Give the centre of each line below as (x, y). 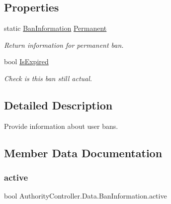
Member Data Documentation (83, 153)
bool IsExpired (26, 61)
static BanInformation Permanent (55, 28)
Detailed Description (58, 105)
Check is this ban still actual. (48, 78)
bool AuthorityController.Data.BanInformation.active (85, 196)
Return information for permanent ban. (64, 45)
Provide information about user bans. (61, 126)
